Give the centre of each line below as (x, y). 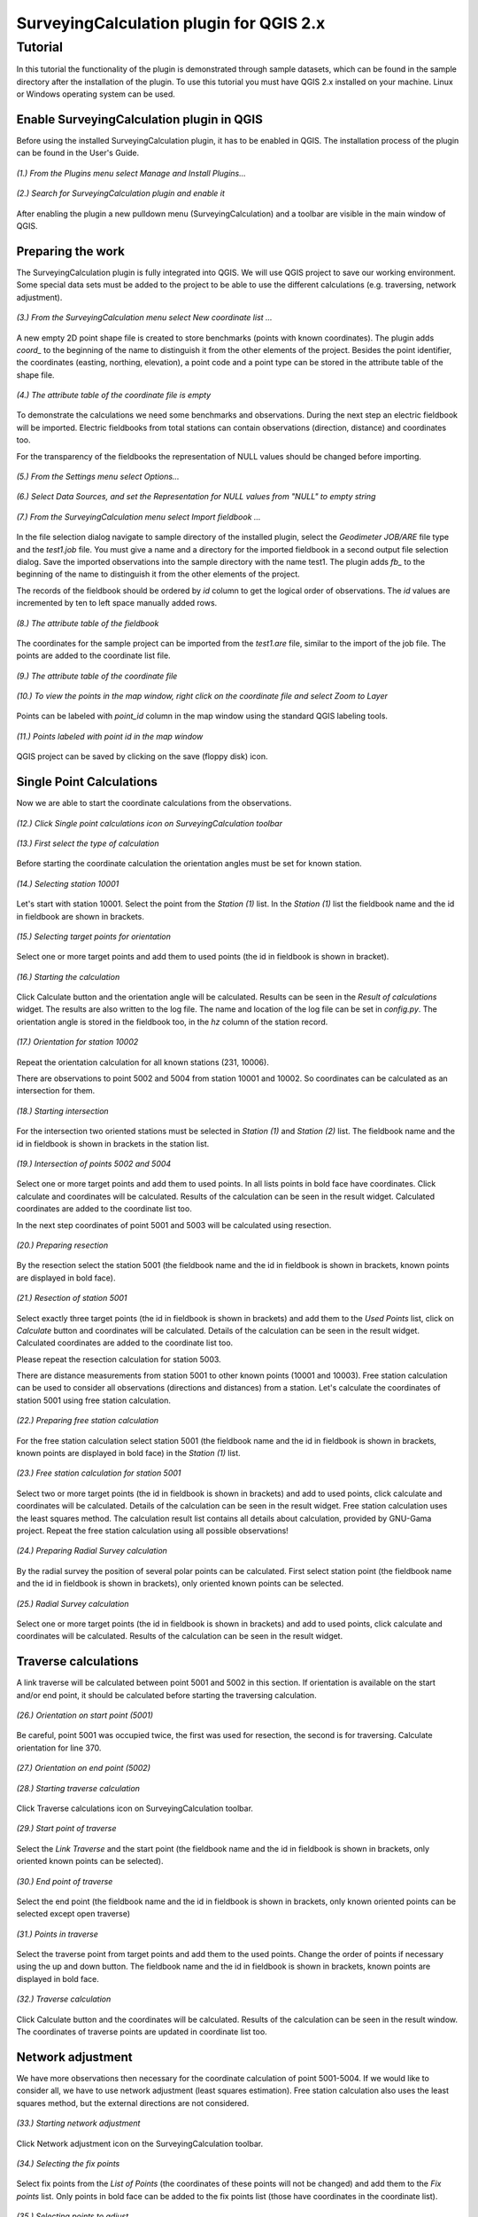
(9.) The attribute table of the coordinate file (97, 676)
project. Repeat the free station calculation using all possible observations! (153, 1531)
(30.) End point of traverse (65, 1881)
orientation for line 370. (59, 1748)
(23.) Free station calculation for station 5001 (99, 1473)
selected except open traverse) (73, 1914)
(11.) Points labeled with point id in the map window (110, 736)
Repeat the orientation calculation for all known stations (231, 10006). (143, 1062)
